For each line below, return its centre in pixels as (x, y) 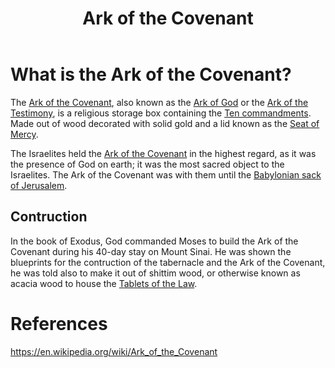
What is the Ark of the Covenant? (151, 74)
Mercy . (24, 134)
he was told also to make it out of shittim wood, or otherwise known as (155, 273)
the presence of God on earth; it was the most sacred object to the (147, 164)
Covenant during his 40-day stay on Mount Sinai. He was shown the (151, 251)
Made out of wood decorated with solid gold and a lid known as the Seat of (165, 123)
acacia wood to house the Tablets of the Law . (104, 283)
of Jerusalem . (39, 185)
